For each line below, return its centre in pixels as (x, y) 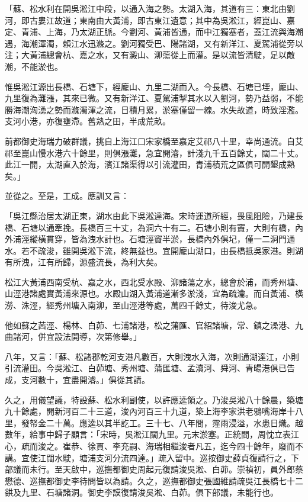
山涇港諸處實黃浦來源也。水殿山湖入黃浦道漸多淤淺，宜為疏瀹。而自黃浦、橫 (154, 293)
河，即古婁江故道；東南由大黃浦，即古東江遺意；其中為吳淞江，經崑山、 (146, 20)
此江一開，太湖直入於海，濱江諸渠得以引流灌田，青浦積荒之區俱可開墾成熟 (150, 164)
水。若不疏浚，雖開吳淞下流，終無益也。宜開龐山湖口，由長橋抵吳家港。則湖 (154, 250)
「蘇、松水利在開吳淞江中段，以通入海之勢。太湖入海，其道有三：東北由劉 (150, 8)
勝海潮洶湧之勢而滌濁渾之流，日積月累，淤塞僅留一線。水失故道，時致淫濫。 (154, 109)
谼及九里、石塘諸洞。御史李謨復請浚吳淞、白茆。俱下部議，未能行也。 (142, 492)
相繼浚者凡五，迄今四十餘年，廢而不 (232, 446)
